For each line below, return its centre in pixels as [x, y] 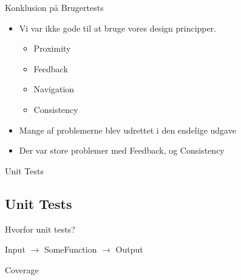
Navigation [54, 89]
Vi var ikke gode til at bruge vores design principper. [118, 28]
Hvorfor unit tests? [40, 229]
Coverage [22, 269]
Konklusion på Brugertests [54, 7]
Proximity [52, 48]
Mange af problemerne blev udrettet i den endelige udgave [127, 130]
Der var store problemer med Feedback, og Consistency [122, 150]
